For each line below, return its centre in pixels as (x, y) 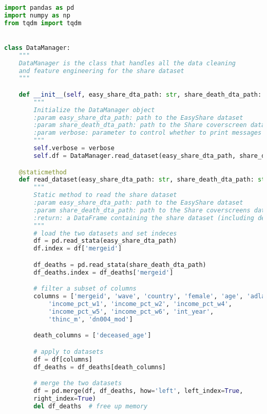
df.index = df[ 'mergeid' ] (78, 249)
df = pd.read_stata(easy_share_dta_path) (105, 241)
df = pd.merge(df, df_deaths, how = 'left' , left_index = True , (138, 391)
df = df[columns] (63, 359)
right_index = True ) (65, 398)
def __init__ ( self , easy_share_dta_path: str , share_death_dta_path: (140, 94)
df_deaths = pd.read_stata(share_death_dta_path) (120, 265)
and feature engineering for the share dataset (101, 71)
